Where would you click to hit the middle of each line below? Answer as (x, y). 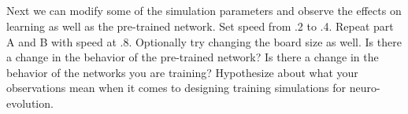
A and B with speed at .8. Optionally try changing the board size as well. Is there (204, 41)
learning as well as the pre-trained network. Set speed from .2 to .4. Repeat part (200, 26)
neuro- (365, 88)
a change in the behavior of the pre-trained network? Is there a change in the (193, 57)
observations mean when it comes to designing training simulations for (176, 88)
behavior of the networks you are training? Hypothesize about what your (182, 72)
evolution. (30, 103)
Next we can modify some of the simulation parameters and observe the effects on (204, 11)
